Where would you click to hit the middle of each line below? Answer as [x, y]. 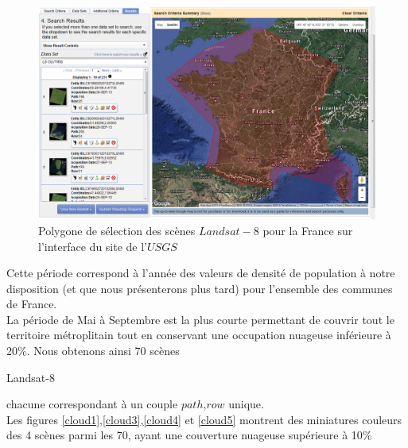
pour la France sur [308, 230]
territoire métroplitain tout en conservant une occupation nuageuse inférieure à [199, 335]
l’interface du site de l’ [93, 246]
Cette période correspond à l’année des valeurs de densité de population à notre [201, 273]
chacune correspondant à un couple [92, 404]
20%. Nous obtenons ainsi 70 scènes [93, 351]
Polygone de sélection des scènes [117, 230]
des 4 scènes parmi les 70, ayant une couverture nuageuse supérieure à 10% [189, 435]
